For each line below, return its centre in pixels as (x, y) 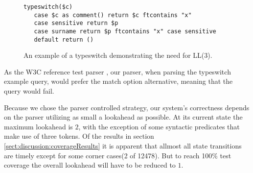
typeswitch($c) (48, 7)
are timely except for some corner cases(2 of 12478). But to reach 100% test (118, 155)
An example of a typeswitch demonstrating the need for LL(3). (118, 55)
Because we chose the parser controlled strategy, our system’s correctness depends (127, 107)
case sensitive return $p (76, 23)
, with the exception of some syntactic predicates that (159, 126)
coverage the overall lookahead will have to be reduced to (90, 165)
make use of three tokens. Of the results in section (79, 136)
